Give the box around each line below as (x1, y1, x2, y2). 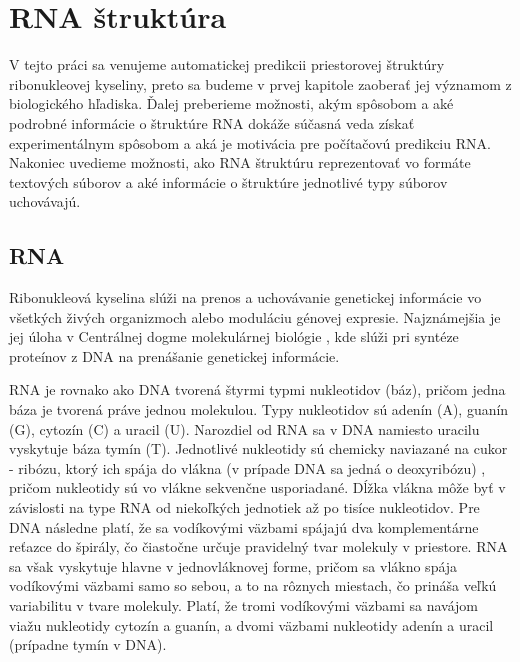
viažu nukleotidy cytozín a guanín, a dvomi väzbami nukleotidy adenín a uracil (9, 614, 494, 635)
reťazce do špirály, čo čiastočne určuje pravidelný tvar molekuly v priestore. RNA (9, 536, 508, 557)
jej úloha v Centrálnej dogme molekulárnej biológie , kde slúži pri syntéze (9, 326, 459, 347)
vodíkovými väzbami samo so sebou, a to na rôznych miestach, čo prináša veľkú (9, 575, 497, 596)
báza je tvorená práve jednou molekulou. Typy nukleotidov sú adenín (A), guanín (9, 399, 509, 420)
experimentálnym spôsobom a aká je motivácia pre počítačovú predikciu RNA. (9, 132, 491, 153)
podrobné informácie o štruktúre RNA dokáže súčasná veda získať (9, 112, 415, 133)
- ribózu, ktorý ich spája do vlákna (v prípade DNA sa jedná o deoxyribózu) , (9, 457, 486, 478)
